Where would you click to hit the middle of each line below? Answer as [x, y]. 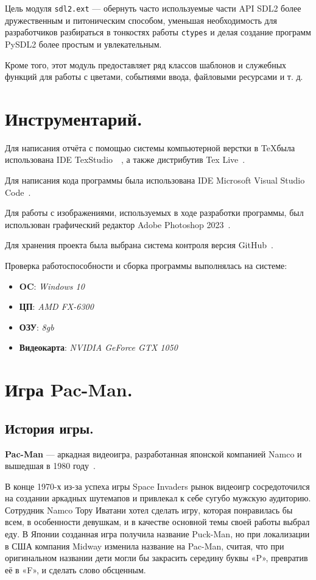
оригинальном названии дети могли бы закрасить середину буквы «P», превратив [156, 558]
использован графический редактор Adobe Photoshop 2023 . [118, 224]
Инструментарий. [74, 118]
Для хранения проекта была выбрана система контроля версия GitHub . [139, 245]
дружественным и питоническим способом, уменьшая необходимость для [141, 20]
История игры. [49, 428]
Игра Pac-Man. [69, 389]
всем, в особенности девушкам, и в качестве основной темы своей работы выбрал [157, 522]
